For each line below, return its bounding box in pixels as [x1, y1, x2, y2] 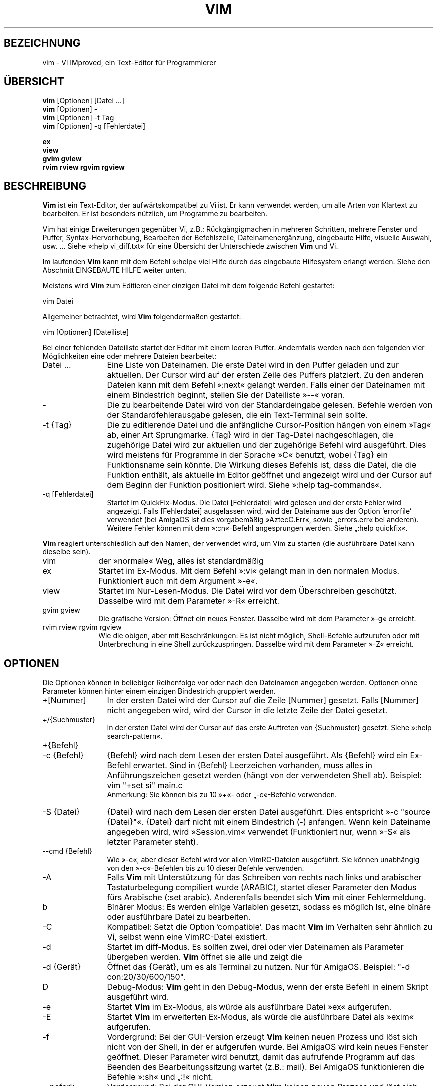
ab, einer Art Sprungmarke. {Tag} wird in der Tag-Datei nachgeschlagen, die [107, 430, 394, 440]
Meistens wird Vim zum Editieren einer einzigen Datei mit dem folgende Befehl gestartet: [42, 281, 335, 290]
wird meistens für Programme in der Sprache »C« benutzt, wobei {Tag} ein [107, 450, 388, 460]
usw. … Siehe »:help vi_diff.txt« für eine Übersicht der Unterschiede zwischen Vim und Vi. [42, 242, 338, 251]
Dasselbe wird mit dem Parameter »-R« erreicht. [98, 596, 280, 606]
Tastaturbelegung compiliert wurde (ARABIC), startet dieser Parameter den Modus [107, 882, 417, 893]
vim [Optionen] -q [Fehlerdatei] [42, 122, 146, 131]
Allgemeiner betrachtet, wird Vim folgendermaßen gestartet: [42, 312, 241, 321]
